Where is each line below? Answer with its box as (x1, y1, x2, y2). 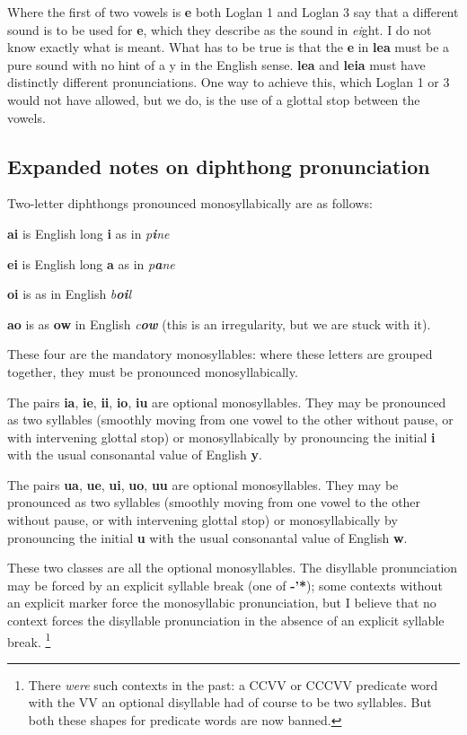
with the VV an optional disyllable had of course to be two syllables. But (28, 693, 432, 712)
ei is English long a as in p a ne (7, 254, 175, 273)
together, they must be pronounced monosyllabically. (7, 362, 298, 381)
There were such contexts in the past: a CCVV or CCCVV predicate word (28, 675, 438, 694)
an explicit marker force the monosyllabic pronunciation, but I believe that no (7, 593, 436, 612)
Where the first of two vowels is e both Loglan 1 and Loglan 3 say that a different (7, 3, 459, 21)
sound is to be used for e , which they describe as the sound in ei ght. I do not (7, 20, 432, 39)
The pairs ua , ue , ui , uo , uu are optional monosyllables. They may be (7, 475, 399, 494)
